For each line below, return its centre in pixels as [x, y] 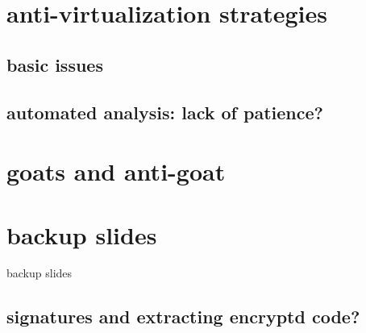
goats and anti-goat [116, 171]
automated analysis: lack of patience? [165, 112]
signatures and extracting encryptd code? [183, 316]
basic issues [55, 64]
